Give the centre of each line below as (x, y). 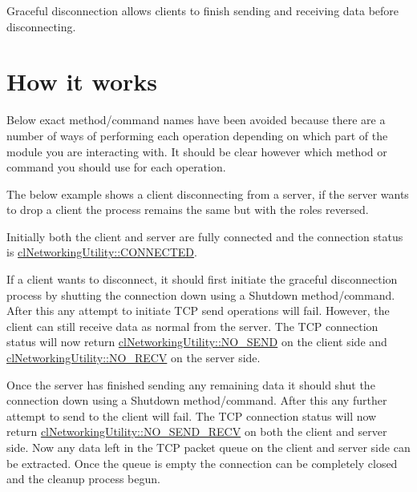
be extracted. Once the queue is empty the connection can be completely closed (202, 463)
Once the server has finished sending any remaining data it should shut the (191, 384)
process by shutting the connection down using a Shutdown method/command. (201, 294)
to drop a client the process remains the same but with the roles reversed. (188, 210)
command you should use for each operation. (116, 167)
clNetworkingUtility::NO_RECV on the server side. (134, 358)
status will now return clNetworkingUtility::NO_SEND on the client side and (197, 342)
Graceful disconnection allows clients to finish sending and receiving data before (203, 10)
